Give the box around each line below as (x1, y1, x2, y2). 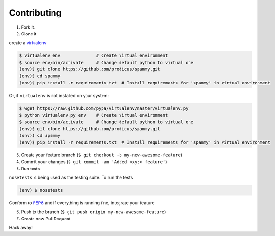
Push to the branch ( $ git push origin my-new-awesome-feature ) (21, 209, 166, 215)
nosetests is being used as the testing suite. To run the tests (9, 174, 133, 180)
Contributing (9, 7, 62, 18)
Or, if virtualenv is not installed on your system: (9, 92, 109, 98)
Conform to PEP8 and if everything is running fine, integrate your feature (9, 200, 155, 206)
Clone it (21, 31, 37, 36)
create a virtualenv (9, 40, 47, 46)
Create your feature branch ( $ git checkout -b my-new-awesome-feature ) (21, 152, 182, 158)
